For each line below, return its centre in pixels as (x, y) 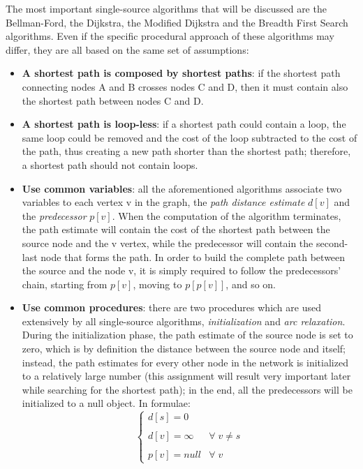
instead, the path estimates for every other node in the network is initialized (185, 362)
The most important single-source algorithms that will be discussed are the (166, 8)
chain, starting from (65, 284)
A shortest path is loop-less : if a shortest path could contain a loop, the (184, 124)
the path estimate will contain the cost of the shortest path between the (176, 229)
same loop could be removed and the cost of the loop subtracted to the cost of (190, 137)
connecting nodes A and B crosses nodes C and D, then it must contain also (185, 86)
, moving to (157, 284)
